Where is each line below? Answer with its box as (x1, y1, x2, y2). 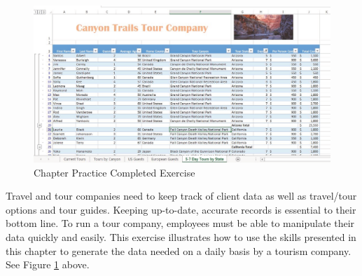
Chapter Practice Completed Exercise (34, 165, 195, 179)
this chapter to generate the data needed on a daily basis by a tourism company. (6, 243, 351, 258)
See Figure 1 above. (6, 257, 90, 272)
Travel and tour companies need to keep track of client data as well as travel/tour (6, 188, 357, 203)
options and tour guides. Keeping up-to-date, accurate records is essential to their (6, 202, 356, 216)
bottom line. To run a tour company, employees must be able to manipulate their (6, 216, 355, 230)
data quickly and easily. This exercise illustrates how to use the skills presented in (6, 229, 356, 244)
